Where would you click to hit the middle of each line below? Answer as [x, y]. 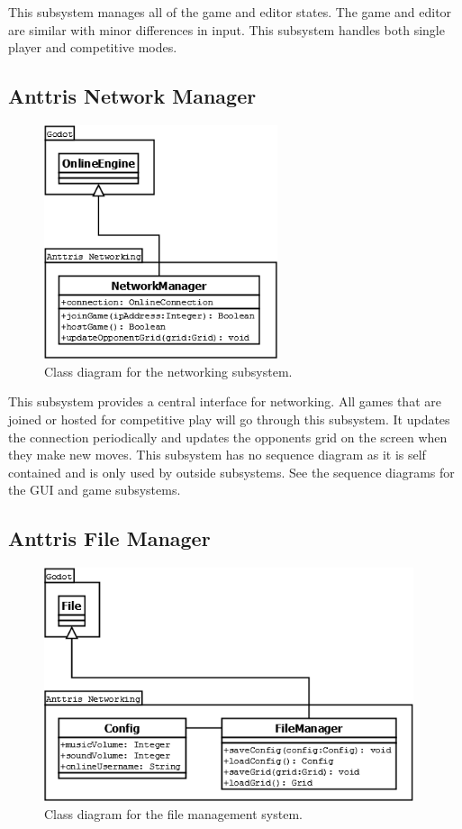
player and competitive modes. [93, 47]
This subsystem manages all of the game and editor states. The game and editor [230, 12]
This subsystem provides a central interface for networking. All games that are [225, 401]
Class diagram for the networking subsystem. [168, 371]
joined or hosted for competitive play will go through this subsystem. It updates [229, 419]
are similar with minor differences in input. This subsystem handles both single [226, 29]
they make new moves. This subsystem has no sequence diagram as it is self [217, 455]
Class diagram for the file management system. [173, 813]
